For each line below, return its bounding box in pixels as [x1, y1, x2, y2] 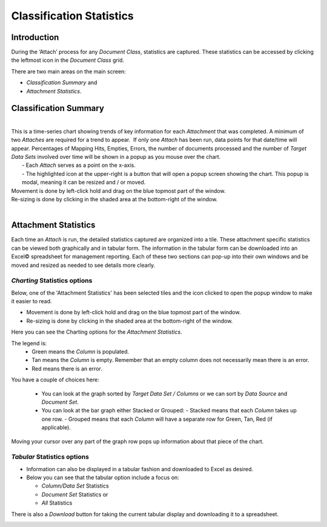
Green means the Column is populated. [31, 348, 130, 355]
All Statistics [41, 499, 73, 506]
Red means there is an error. [31, 364, 102, 372]
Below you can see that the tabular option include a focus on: [26, 474, 180, 482]
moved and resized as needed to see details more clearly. [11, 261, 156, 269]
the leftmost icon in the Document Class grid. [11, 56, 124, 64]
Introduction [11, 32, 59, 42]
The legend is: [11, 340, 47, 347]
